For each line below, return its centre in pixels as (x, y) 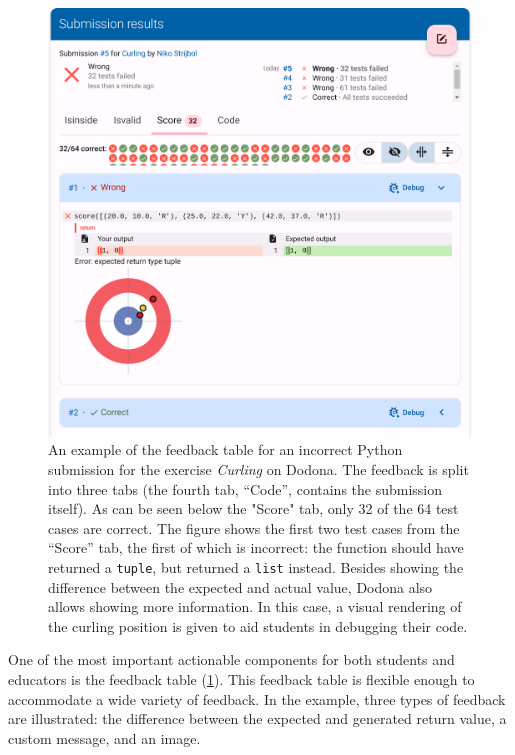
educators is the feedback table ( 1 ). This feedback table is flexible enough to (241, 678)
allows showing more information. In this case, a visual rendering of (255, 606)
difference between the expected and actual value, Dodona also (240, 586)
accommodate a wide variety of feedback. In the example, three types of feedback (257, 698)
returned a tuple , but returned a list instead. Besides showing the (256, 566)
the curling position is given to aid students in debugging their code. (258, 625)
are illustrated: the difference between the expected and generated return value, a (257, 718)
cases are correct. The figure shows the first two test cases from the (254, 527)
